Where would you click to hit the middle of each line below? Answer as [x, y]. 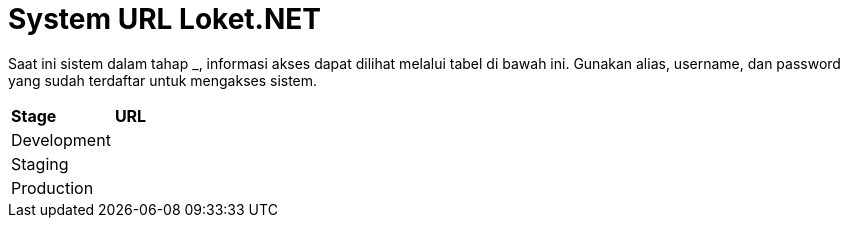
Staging [40, 163]
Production [52, 187]
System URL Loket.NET [165, 19]
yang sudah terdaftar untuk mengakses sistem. [163, 80]
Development [61, 139]
